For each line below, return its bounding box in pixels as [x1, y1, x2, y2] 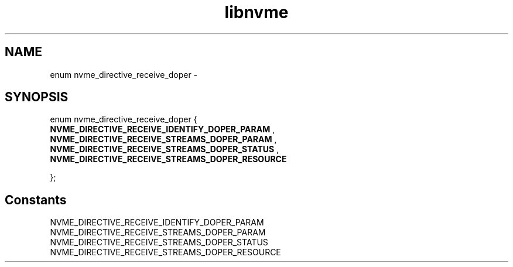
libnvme [224, 2, 289, 22]
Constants [5, 192, 67, 207]
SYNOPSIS [5, 90, 69, 105]
